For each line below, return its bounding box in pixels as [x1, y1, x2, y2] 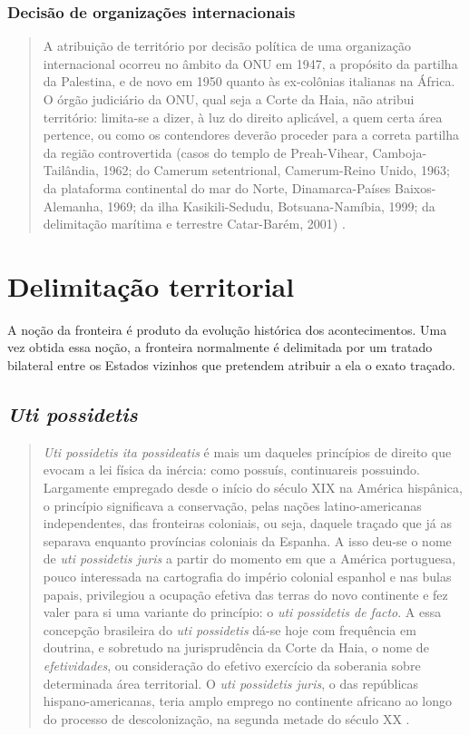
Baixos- [395, 178, 436, 197]
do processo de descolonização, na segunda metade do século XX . [43, 709, 410, 728]
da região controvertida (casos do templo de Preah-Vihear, [43, 142, 368, 162]
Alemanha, [43, 196, 103, 215]
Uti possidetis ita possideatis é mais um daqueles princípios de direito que [43, 442, 452, 461]
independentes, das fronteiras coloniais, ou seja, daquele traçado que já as [43, 514, 452, 533]
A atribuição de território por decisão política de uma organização [43, 36, 411, 55]
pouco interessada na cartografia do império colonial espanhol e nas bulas [43, 567, 452, 586]
